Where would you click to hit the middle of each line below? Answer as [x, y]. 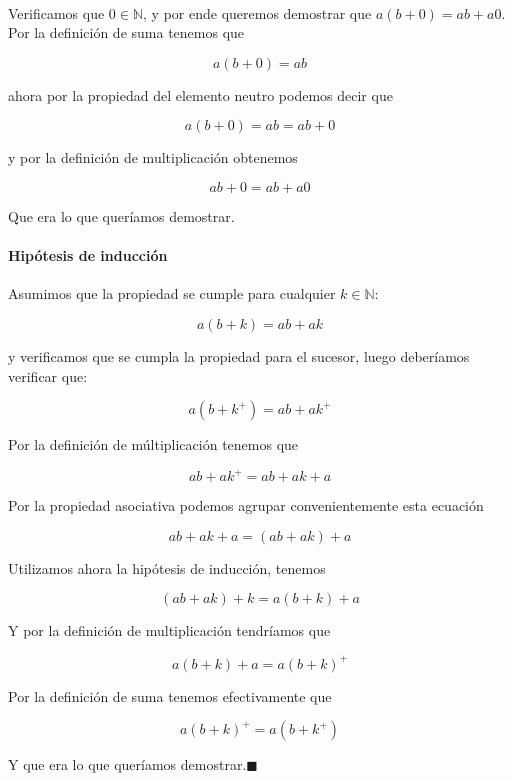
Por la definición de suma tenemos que [126, 32]
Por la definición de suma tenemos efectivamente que [170, 695]
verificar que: [48, 375]
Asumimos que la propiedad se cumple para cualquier [172, 293]
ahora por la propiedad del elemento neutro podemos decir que [200, 94]
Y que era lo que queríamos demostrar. [127, 764]
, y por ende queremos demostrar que [257, 12]
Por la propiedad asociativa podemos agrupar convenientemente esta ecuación [246, 505]
